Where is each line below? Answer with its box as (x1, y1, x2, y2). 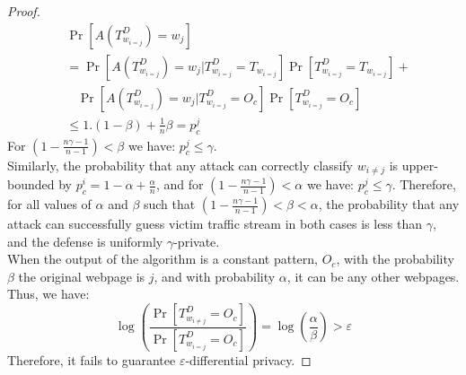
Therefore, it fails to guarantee (7, 350, 176, 369)
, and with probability (154, 266, 276, 285)
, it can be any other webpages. (286, 266, 460, 285)
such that (143, 195, 196, 214)
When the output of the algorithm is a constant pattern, (7, 249, 318, 268)
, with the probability (336, 249, 454, 268)
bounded (7, 175, 55, 194)
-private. (173, 231, 220, 250)
